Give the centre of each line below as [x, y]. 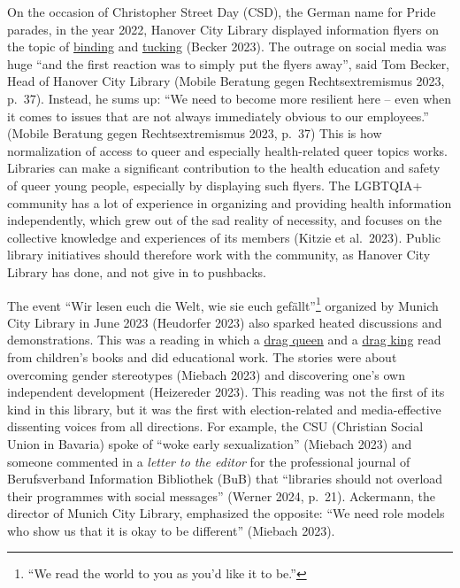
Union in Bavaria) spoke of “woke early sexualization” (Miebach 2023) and [210, 443]
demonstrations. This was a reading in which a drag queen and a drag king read [224, 340]
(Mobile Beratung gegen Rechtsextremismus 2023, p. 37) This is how [195, 133]
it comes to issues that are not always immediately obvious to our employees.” [218, 116]
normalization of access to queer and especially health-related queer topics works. [227, 150]
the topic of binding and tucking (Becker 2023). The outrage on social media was [227, 46]
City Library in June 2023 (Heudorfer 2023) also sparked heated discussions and [225, 322]
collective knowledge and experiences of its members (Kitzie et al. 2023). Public [224, 237]
